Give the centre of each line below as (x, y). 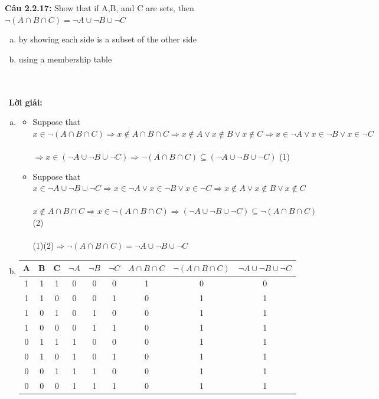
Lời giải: (26, 102)
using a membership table (65, 59)
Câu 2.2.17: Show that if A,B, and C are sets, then (99, 8)
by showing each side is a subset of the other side (107, 39)
